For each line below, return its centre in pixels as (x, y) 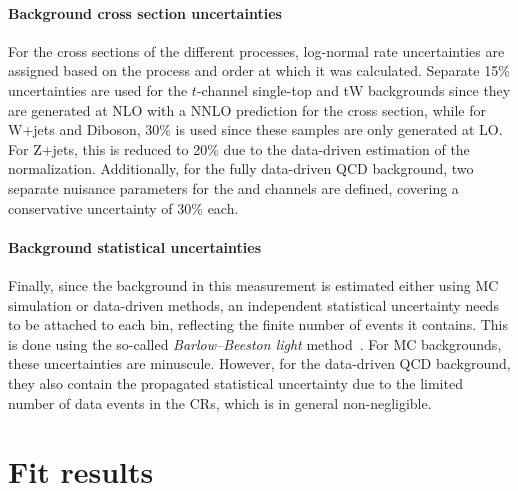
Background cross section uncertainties (145, 12)
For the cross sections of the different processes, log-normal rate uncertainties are (256, 50)
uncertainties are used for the (98, 89)
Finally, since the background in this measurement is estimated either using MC (253, 284)
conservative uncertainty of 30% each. (123, 207)
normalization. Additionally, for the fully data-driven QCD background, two (241, 168)
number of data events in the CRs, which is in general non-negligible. (220, 402)
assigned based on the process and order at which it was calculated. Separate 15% (259, 70)
